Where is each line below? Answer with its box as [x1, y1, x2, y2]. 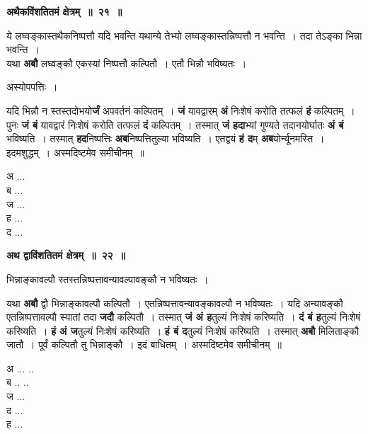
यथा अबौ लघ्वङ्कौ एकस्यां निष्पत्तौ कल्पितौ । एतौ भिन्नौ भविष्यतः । [6, 55, 247, 70]
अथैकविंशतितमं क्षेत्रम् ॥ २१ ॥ [6, 4, 122, 18]
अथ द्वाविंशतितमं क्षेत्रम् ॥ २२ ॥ [6, 248, 126, 263]
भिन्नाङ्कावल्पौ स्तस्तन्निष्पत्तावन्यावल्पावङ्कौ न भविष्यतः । [6, 271, 209, 286]
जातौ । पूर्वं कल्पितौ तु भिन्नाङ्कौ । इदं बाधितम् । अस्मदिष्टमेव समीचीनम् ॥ [6, 337, 282, 352]
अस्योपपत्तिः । [6, 79, 58, 94]
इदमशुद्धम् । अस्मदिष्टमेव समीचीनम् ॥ [6, 144, 144, 159]
